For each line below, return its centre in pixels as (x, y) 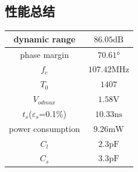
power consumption (45, 128)
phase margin (45, 54)
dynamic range (45, 39)
